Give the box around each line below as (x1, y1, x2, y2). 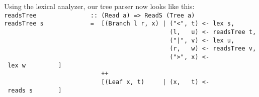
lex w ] (8, 61, 62, 69)
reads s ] (8, 86, 62, 94)
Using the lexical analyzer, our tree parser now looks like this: (4, 1, 195, 11)
